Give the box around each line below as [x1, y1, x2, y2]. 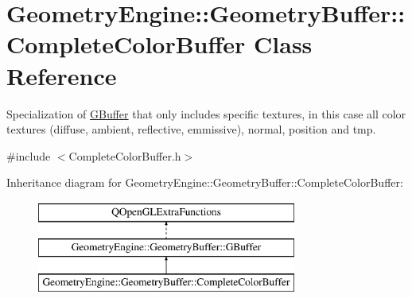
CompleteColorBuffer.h [68, 147, 181, 164]
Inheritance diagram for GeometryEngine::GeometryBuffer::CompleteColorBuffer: [6, 174, 403, 191]
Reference [6, 59, 117, 91]
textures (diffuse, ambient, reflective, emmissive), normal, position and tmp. [6, 121, 376, 137]
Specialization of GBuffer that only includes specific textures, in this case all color [6, 105, 406, 122]
